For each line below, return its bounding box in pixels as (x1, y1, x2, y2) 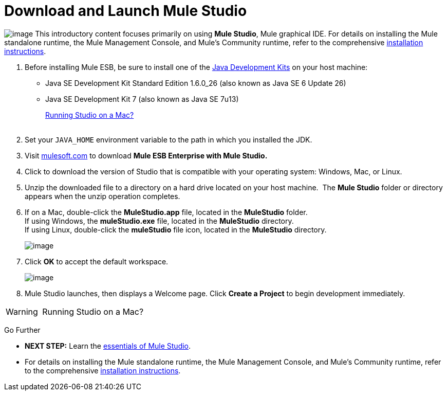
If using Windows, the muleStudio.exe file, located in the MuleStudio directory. (25, 216, 294, 225)
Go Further (4, 325, 41, 334)
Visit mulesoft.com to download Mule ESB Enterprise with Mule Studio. (25, 151, 268, 160)
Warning (6, 306, 38, 317)
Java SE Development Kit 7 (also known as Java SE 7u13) (45, 94, 239, 103)
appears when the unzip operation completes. (25, 191, 180, 201)
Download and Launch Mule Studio (4, 2, 247, 20)
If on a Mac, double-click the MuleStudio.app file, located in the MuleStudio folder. (25, 207, 308, 217)
